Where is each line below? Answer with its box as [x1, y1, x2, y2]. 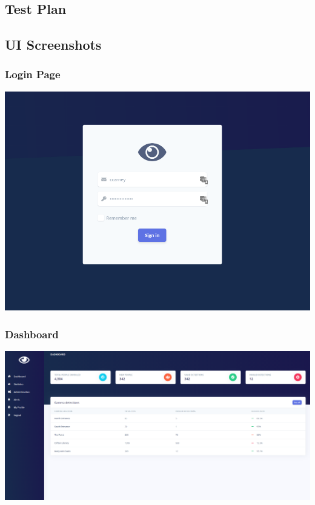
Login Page [5, 67, 61, 82]
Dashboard [5, 326, 59, 341]
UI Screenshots [5, 35, 102, 54]
